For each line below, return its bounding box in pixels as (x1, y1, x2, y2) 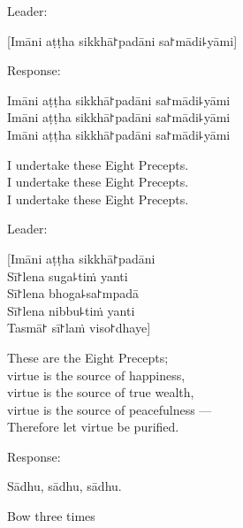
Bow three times (7, 507, 95, 525)
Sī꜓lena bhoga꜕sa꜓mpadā (7, 284, 140, 302)
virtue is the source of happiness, (7, 365, 186, 384)
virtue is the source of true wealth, (7, 383, 194, 402)
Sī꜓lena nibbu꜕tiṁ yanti (7, 301, 135, 319)
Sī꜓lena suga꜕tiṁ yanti (7, 266, 128, 285)
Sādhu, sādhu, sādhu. (7, 477, 122, 495)
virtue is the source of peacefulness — (7, 400, 212, 418)
